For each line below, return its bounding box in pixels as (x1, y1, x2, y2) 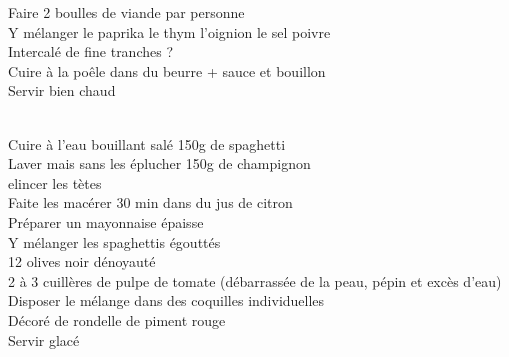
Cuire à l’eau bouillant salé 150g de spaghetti (8, 133, 286, 154)
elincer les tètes (8, 172, 102, 193)
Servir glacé (8, 329, 80, 350)
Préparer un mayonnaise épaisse (8, 211, 204, 232)
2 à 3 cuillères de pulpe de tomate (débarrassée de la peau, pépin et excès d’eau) (8, 270, 502, 291)
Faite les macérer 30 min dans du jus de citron (8, 192, 293, 213)
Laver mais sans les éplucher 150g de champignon (8, 153, 311, 174)
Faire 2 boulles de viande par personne (8, 2, 245, 22)
